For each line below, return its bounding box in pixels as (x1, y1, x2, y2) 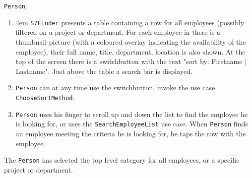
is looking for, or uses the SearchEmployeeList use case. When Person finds (15, 119, 248, 129)
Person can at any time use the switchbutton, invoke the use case (15, 82, 215, 93)
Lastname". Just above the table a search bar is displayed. (15, 65, 192, 76)
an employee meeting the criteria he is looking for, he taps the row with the (15, 128, 246, 138)
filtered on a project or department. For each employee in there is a (15, 27, 221, 37)
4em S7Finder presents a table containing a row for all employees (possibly (15, 17, 245, 27)
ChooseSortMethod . (15, 92, 75, 102)
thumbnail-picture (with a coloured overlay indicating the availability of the (15, 36, 246, 47)
